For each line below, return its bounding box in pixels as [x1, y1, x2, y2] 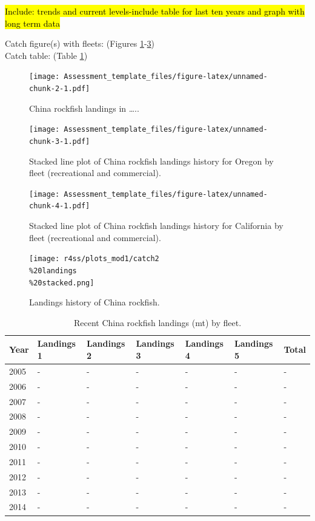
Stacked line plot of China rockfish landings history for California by [29, 219, 283, 232]
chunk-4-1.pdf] [29, 202, 90, 211]
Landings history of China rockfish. [29, 296, 160, 308]
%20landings [29, 266, 77, 275]
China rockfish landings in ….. [29, 101, 139, 114]
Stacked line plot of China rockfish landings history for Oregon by [29, 154, 274, 167]
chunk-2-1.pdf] [29, 84, 90, 94]
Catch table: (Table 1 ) [5, 49, 88, 61]
